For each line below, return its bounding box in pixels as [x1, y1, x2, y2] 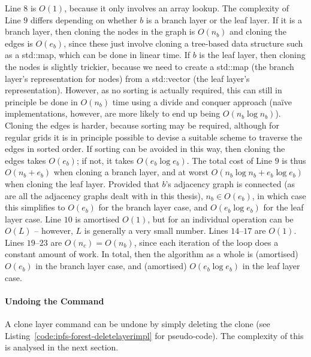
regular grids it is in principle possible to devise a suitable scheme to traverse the [5, 130, 303, 143]
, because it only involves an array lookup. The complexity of [64, 2, 289, 14]
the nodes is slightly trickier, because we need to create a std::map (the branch [5, 60, 294, 72]
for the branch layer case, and [98, 201, 208, 213]
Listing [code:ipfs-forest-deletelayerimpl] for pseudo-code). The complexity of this [5, 329, 304, 341]
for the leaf [263, 201, 304, 213]
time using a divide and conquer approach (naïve [112, 95, 292, 108]
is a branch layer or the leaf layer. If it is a [146, 13, 302, 26]
